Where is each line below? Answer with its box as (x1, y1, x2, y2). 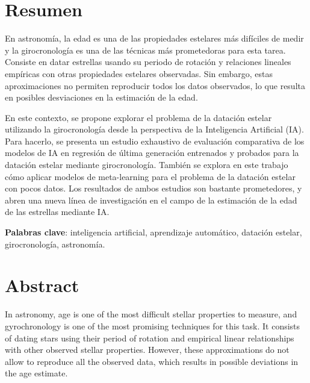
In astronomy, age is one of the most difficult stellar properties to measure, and (5, 308, 297, 320)
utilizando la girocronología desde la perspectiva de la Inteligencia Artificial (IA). (5, 123, 304, 135)
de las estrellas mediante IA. (5, 205, 110, 218)
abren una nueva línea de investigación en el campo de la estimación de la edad (5, 193, 297, 206)
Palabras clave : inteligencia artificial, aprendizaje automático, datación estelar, (5, 226, 302, 238)
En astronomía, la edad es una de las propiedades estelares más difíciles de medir (5, 32, 304, 45)
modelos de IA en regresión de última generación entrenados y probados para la (5, 146, 299, 159)
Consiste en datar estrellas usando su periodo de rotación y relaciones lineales (5, 55, 291, 68)
